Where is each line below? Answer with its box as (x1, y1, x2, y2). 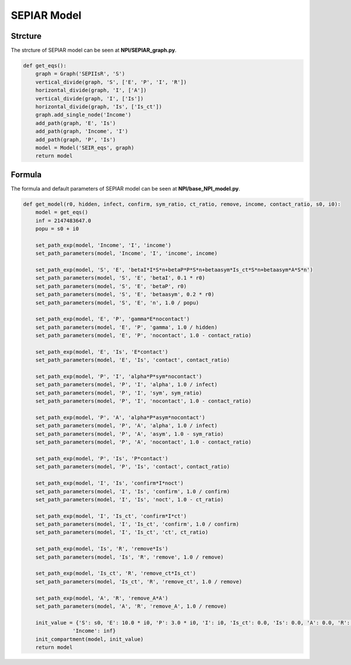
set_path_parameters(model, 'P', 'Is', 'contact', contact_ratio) (35, 463, 230, 470)
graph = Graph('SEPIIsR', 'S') (35, 70, 125, 77)
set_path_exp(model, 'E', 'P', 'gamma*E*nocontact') (35, 315, 190, 323)
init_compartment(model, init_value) (35, 636, 144, 642)
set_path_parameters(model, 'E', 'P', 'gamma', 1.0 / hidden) (35, 324, 218, 331)
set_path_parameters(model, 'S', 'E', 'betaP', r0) (35, 283, 187, 290)
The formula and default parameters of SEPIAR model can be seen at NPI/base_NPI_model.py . (11, 185, 240, 192)
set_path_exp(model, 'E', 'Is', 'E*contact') (35, 348, 168, 355)
